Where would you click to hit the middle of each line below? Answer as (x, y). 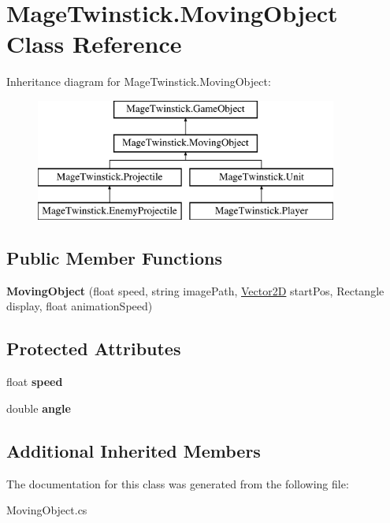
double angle (39, 408)
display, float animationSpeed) (80, 306)
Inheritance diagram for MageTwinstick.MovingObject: (139, 82)
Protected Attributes (94, 349)
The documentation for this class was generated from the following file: (178, 483)
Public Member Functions (114, 258)
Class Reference (94, 44)
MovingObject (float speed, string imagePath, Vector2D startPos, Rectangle (195, 290)
